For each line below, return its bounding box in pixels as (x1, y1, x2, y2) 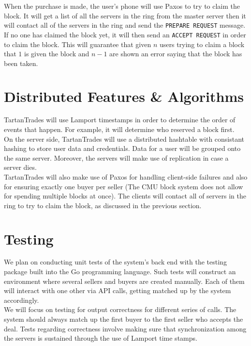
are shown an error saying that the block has (109, 49, 242, 59)
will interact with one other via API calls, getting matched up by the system (4, 285, 231, 296)
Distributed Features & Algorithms (4, 86, 244, 106)
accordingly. (4, 295, 39, 305)
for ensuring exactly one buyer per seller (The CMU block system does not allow (4, 181, 243, 191)
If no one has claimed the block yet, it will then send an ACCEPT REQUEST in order (4, 29, 246, 39)
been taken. (4, 58, 38, 68)
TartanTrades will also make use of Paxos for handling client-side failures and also (4, 171, 248, 181)
